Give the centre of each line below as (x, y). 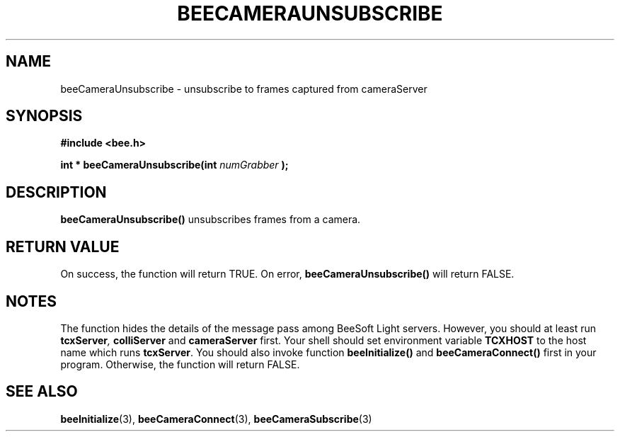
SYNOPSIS (44, 116)
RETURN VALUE (63, 246)
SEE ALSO (42, 392)
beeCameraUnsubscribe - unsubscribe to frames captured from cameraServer (244, 89)
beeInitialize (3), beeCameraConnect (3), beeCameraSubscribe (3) (216, 419)
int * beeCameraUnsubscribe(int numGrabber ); (174, 165)
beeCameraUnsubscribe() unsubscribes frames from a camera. (211, 220)
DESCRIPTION (56, 192)
